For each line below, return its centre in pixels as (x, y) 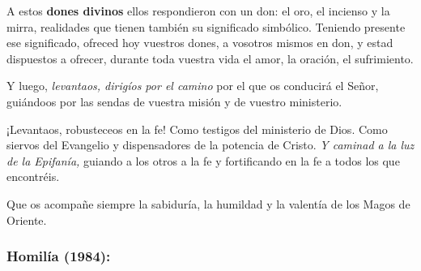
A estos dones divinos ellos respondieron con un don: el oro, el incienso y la (198, 11)
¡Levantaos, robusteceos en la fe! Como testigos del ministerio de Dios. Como (197, 129)
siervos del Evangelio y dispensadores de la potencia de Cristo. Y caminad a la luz (210, 145)
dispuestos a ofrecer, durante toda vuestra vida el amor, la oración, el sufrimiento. (210, 58)
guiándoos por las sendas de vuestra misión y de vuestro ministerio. (174, 101)
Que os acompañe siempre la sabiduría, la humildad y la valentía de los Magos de (208, 203)
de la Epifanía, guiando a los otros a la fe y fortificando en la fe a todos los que (203, 160)
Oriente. (27, 219)
